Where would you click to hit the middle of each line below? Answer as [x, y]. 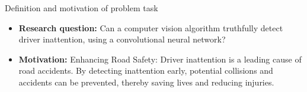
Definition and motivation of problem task [81, 8]
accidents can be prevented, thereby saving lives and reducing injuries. [146, 82]
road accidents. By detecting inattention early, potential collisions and [146, 70]
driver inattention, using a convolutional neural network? [122, 39]
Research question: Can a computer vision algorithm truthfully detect [151, 27]
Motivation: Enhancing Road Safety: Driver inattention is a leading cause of [160, 59]
